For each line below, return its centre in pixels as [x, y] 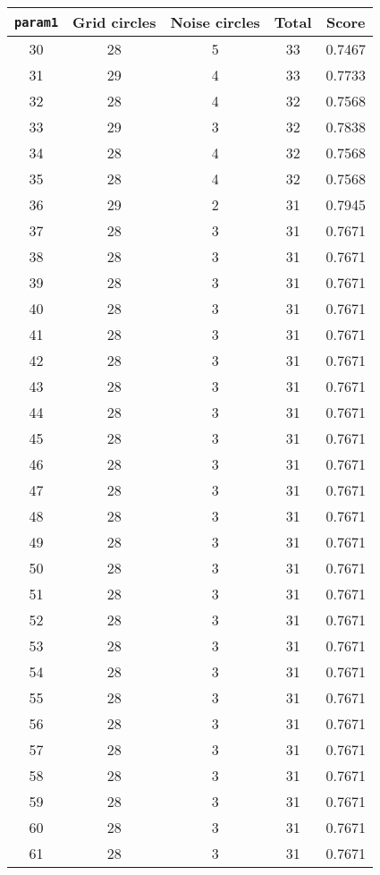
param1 [37, 22]
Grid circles [114, 22]
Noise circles [215, 22]
